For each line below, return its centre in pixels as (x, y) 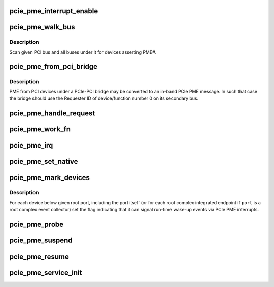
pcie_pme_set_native (44, 162)
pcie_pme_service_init (46, 273)
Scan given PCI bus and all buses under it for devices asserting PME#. (83, 52)
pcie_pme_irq (31, 145)
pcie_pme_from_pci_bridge (54, 67)
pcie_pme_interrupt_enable (54, 11)
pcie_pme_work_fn (40, 129)
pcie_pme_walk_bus (42, 27)
